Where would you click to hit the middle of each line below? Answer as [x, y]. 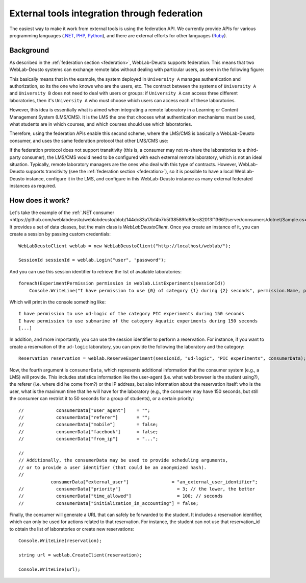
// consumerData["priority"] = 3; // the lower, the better [137, 489]
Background [29, 50]
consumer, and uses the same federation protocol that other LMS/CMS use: [89, 141]
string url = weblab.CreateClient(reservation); [80, 555]
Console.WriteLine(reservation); [60, 541]
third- [252, 150]
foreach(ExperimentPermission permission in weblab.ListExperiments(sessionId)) [122, 283]
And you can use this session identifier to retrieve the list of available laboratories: [96, 271]
